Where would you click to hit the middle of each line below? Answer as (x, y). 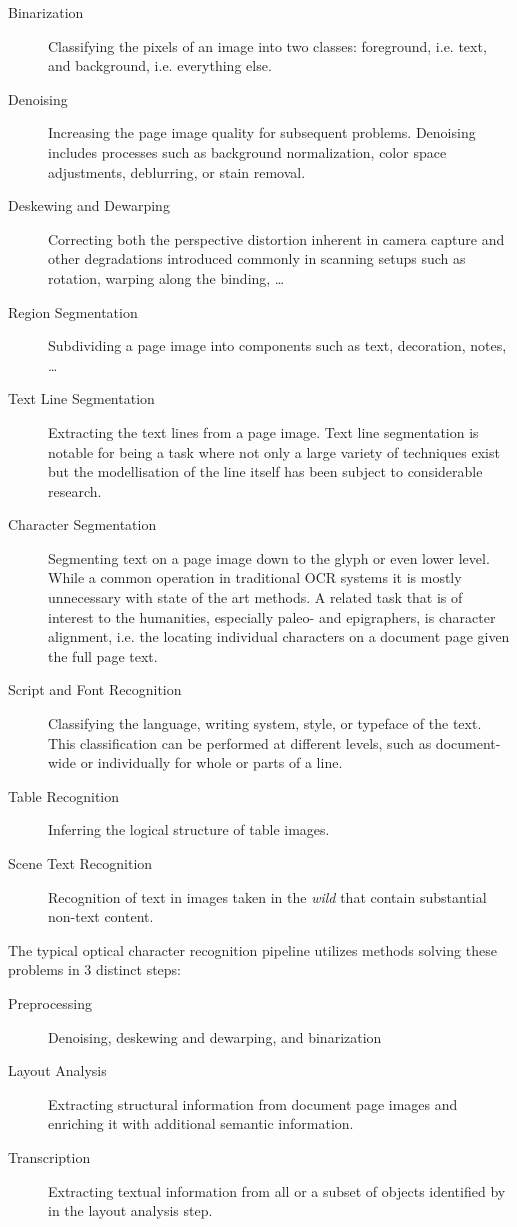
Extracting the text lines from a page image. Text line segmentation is (263, 431)
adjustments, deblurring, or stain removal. (177, 171)
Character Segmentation (82, 524)
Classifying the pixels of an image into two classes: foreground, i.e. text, (267, 45)
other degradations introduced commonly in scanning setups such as (257, 258)
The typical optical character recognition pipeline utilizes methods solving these (252, 949)
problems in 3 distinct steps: (95, 969)
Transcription (49, 1156)
